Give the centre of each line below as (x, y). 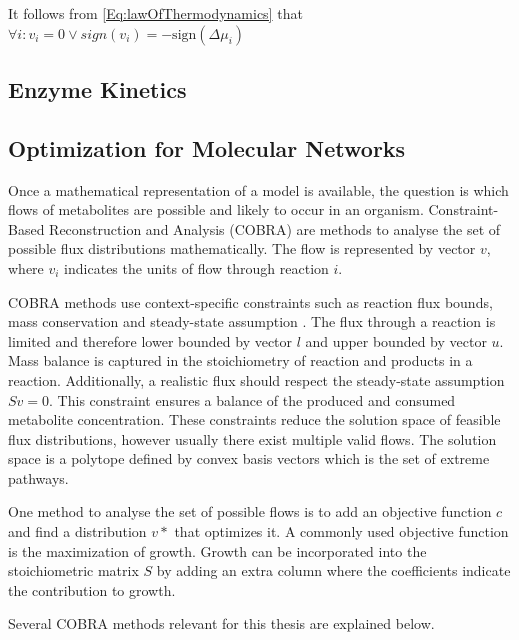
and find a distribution (77, 531)
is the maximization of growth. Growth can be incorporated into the (217, 550)
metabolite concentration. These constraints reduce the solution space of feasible (254, 419)
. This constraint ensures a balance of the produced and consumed (252, 399)
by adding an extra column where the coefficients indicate (333, 570)
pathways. (38, 477)
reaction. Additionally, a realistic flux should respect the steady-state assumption (256, 379)
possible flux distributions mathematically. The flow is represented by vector (242, 248)
